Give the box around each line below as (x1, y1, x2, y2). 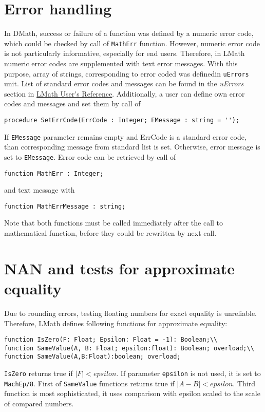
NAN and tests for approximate (4, 257, 235, 278)
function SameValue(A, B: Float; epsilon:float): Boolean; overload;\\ (4, 344, 254, 352)
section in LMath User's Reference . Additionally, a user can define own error (4, 88, 245, 99)
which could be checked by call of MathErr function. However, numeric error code (4, 38, 260, 48)
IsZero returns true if (4, 368, 73, 379)
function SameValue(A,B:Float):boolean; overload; (4, 353, 181, 361)
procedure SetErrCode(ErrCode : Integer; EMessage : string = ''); (4, 117, 240, 124)
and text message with (4, 184, 75, 195)
